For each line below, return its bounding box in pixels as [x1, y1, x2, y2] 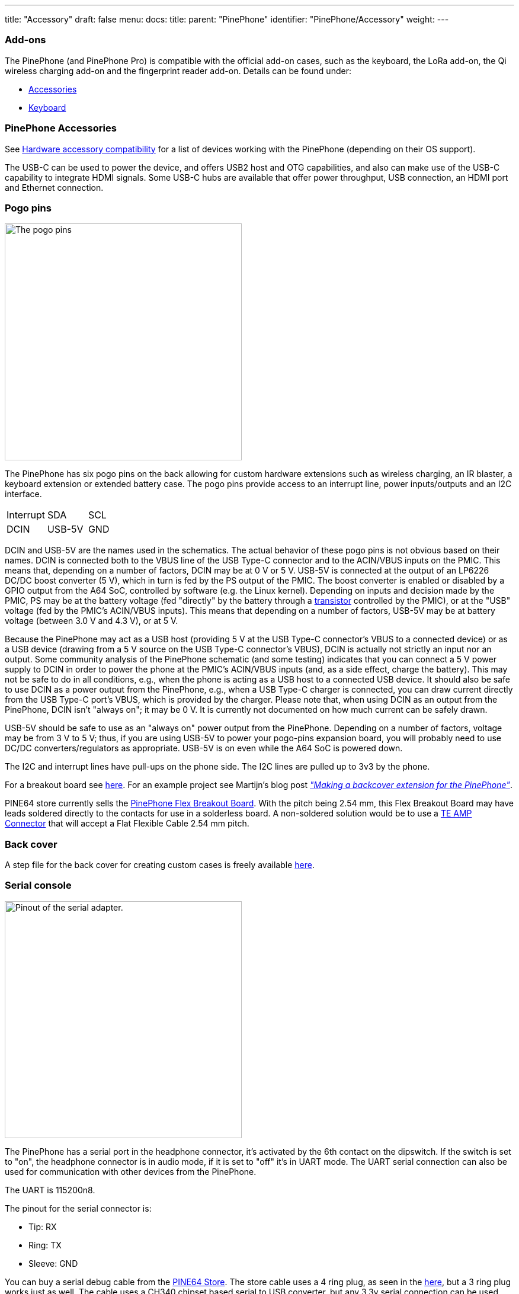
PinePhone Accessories [5, 122, 117, 134]
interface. [5, 489, 42, 499]
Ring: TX [28, 1239, 62, 1250]
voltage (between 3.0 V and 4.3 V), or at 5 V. [5, 616, 178, 626]
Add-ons [5, 34, 46, 46]
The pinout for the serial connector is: [5, 1203, 152, 1213]
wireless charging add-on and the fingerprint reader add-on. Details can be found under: [5, 65, 351, 76]
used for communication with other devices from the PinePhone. [5, 1166, 257, 1177]
